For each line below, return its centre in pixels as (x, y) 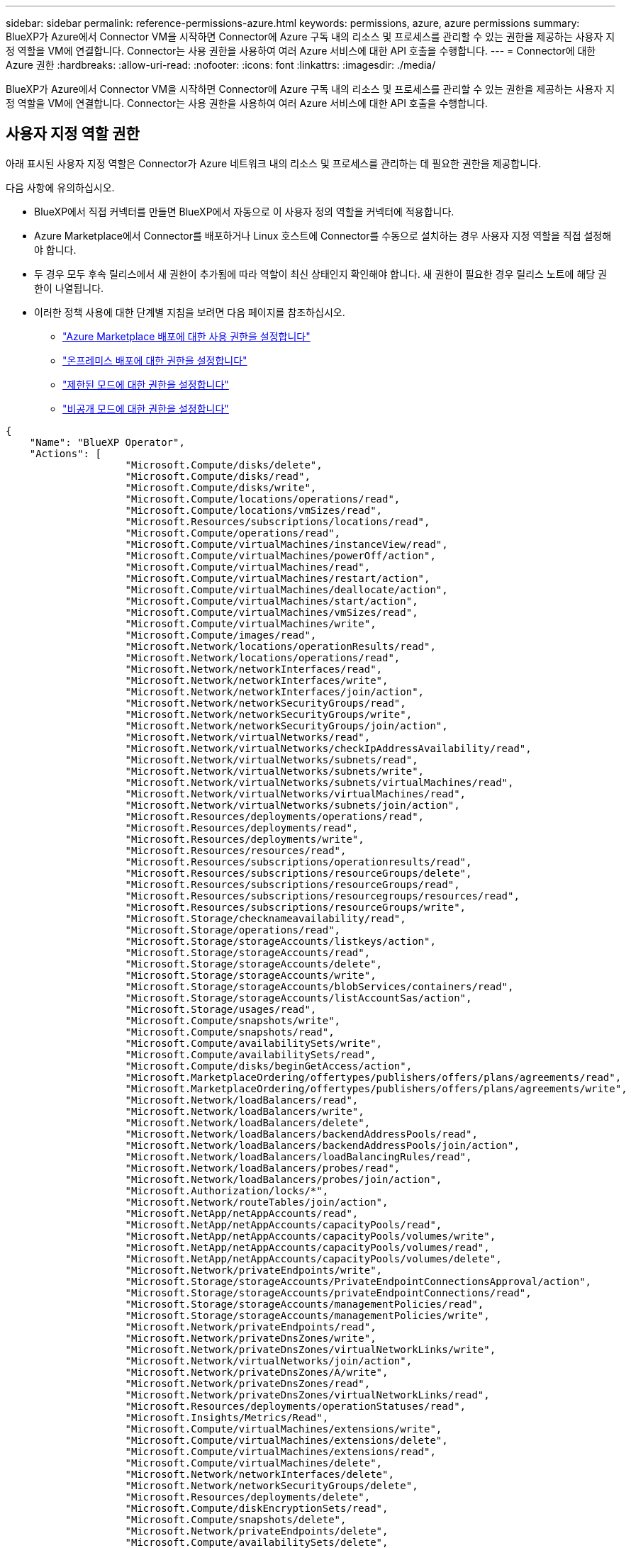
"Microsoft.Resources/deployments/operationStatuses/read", (296, 1406)
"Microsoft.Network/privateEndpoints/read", (251, 1327)
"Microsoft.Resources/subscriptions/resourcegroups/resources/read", (322, 896)
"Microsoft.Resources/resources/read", (236, 850)
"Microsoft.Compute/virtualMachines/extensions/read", (280, 1451)
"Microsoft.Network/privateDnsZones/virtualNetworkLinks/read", (307, 1395)
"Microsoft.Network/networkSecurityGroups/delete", (272, 1485)
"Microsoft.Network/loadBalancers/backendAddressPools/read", (301, 1134)
